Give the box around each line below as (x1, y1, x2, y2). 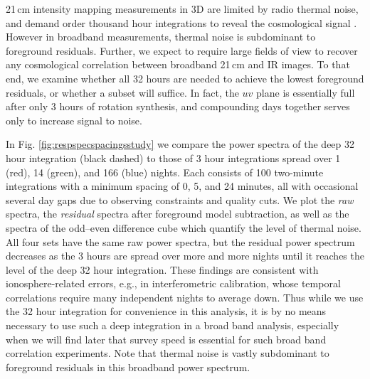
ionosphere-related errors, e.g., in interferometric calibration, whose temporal (6, 276, 341, 291)
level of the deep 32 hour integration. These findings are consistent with (6, 262, 319, 277)
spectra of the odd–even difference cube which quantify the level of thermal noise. (6, 220, 361, 235)
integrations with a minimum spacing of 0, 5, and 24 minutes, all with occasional (6, 178, 359, 193)
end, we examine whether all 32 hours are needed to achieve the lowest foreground (6, 70, 364, 85)
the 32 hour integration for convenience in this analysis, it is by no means (6, 304, 327, 319)
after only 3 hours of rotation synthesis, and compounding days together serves (6, 99, 350, 114)
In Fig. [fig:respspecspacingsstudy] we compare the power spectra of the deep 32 (6, 137, 355, 151)
